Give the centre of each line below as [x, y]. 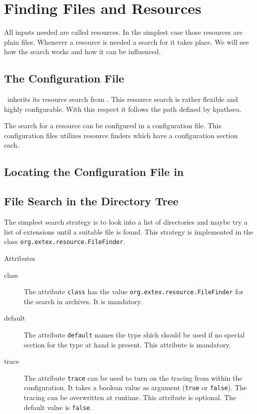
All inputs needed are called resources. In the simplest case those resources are [123, 32]
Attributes [20, 258]
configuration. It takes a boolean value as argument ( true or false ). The [135, 387]
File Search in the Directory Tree [91, 201]
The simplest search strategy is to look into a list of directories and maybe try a [126, 222]
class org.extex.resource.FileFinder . [65, 241]
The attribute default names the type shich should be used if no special [134, 334]
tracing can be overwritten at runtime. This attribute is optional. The [130, 397]
